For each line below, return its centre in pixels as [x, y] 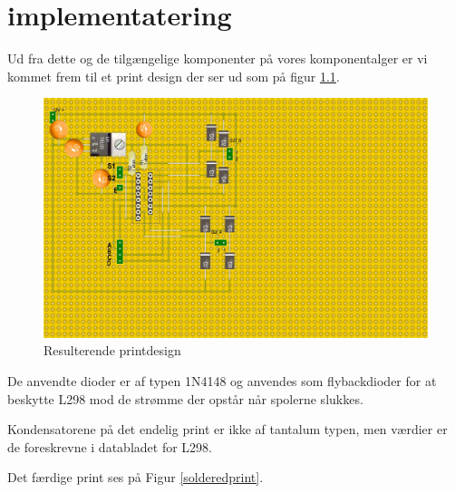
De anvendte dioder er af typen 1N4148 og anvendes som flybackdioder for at [222, 381]
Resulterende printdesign [112, 350]
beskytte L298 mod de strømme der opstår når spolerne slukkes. [185, 398]
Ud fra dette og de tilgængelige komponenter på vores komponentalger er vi [218, 58]
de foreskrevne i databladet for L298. [110, 446]
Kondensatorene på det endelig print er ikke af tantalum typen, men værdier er [227, 429]
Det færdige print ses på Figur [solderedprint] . [136, 477]
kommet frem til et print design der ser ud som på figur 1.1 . [174, 76]
